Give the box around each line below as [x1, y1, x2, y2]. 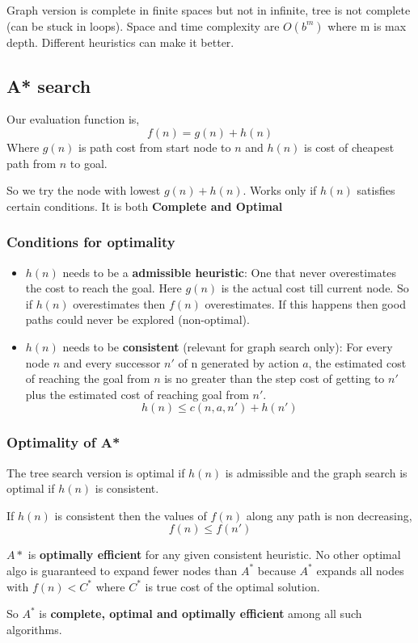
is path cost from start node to [78, 138, 231, 155]
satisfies [357, 182, 395, 199]
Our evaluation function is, [6, 111, 140, 128]
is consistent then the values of [54, 506, 207, 523]
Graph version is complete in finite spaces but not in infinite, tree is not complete [6, 2, 411, 18]
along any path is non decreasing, [246, 506, 412, 523]
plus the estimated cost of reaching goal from [25, 385, 249, 402]
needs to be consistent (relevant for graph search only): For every [62, 338, 393, 355]
